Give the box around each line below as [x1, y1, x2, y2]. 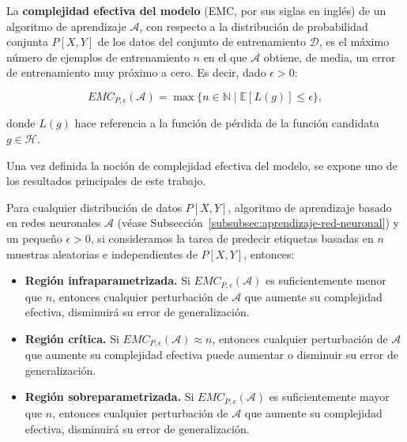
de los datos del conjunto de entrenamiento [97, 33, 306, 50]
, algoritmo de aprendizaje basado [228, 198, 392, 215]
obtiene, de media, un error [263, 48, 396, 65]
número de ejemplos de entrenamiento [6, 48, 190, 65]
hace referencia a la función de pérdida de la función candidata [74, 115, 379, 131]
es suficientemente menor [266, 272, 386, 289]
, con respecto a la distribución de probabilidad [139, 17, 368, 34]
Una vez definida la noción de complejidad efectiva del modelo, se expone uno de [6, 157, 398, 173]
